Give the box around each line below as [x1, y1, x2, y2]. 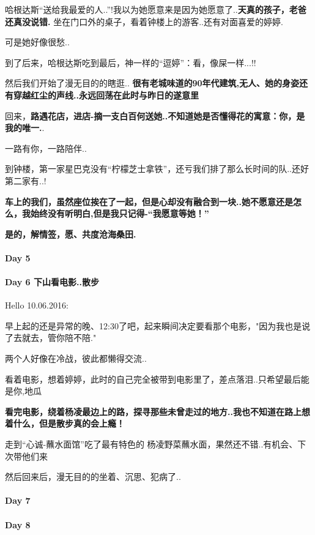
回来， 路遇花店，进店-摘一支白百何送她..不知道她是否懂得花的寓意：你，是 [5, 109, 305, 122]
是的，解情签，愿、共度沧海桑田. [5, 227, 136, 240]
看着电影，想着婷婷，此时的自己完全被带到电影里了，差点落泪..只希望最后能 [5, 372, 309, 385]
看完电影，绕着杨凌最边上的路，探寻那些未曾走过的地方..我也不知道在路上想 [5, 405, 310, 417]
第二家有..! [5, 174, 46, 187]
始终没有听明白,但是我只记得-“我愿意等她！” [30, 207, 209, 220]
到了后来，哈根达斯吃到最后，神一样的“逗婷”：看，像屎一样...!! [5, 56, 256, 69]
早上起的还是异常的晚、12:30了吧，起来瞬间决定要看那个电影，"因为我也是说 [5, 319, 311, 332]
